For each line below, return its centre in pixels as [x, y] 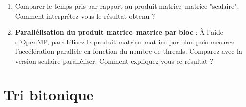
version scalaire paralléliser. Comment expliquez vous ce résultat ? [114, 60]
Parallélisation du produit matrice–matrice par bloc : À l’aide [119, 32]
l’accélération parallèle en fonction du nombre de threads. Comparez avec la [128, 51]
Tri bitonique [49, 94]
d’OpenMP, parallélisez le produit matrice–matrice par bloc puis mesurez [125, 41]
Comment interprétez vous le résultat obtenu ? [85, 15]
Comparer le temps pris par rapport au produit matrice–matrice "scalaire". [127, 6]
